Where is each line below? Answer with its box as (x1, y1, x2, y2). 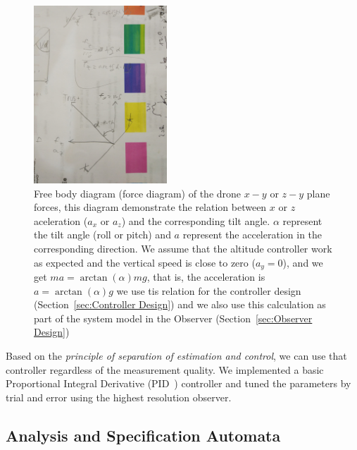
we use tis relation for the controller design (116, 283, 301, 298)
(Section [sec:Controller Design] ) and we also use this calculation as (34, 297, 326, 312)
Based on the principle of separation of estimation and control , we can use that (6, 348, 347, 363)
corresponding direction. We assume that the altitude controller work (34, 241, 332, 255)
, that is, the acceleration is (146, 269, 265, 284)
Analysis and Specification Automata (6, 424, 281, 446)
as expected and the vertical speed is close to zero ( (34, 255, 256, 269)
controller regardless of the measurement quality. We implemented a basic (6, 362, 324, 377)
